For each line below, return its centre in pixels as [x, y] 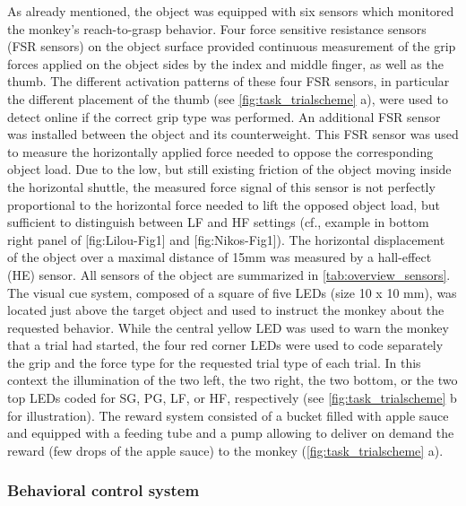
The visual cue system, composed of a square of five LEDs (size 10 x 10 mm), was [232, 292]
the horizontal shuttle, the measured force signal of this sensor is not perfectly [221, 186]
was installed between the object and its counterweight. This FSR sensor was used [233, 134]
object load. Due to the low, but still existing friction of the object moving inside [229, 169]
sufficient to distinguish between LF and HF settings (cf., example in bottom [218, 222]
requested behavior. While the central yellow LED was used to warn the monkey [228, 327]
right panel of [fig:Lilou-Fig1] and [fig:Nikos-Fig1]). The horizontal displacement [226, 239]
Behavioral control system [104, 490]
